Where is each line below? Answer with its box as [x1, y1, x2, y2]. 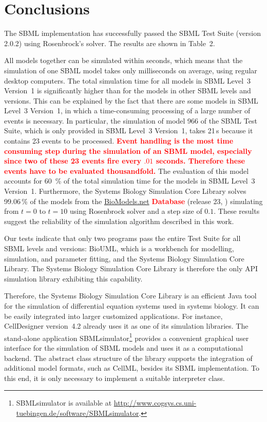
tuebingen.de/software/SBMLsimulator [16, 407, 139, 418]
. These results [214, 206, 260, 216]
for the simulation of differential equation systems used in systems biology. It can [4, 300, 259, 311]
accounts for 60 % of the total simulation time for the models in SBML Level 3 [4, 175, 255, 186]
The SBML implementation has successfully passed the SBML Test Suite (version [4, 28, 261, 38]
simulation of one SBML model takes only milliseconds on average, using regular [4, 65, 257, 75]
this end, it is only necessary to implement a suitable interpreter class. [4, 372, 225, 383]
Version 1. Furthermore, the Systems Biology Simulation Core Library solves [4, 186, 246, 196]
